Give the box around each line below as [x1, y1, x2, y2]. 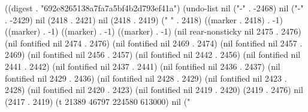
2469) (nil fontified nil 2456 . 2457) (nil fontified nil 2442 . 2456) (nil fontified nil [5, 48, 301, 61]
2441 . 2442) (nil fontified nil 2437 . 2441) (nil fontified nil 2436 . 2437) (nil [5, 60, 280, 72]
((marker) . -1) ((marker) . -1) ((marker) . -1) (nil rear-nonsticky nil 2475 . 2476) [5, 25, 301, 38]
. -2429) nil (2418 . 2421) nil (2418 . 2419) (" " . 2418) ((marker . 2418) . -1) [5, 13, 283, 26]
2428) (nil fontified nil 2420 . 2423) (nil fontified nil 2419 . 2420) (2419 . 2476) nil [5, 83, 303, 96]
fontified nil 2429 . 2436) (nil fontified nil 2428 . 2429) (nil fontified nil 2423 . [5, 71, 287, 84]
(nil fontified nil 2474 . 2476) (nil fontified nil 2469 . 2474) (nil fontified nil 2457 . [5, 36, 303, 49]
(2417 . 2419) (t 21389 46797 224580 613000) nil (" [5, 95, 191, 107]
